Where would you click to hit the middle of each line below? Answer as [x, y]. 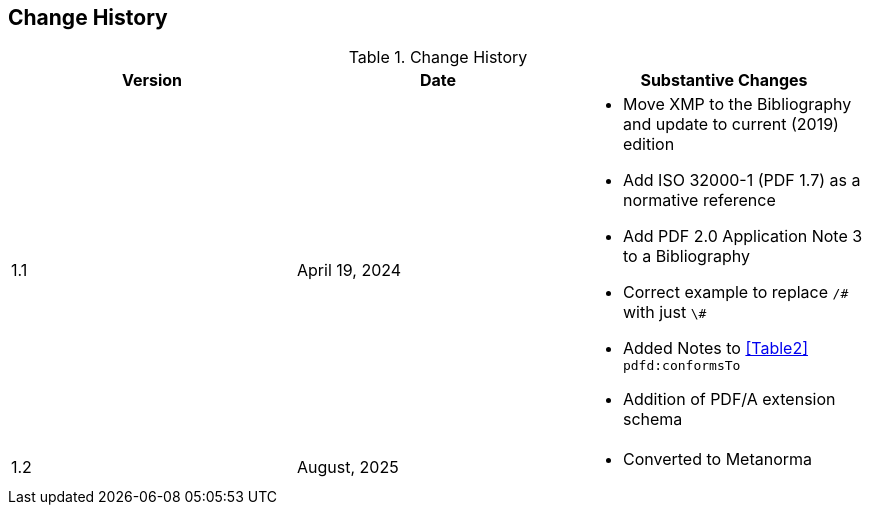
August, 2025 [347, 467]
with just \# [664, 312]
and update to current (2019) [730, 124]
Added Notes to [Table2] [715, 348]
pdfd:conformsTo [681, 366]
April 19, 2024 [349, 269]
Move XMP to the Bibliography [737, 104]
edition [648, 144]
